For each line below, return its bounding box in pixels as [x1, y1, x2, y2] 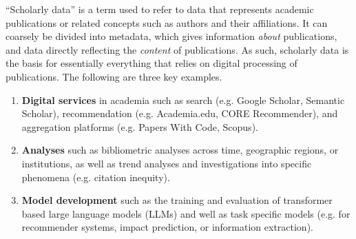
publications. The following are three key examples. [6, 69, 222, 83]
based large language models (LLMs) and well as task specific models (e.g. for [21, 206, 350, 220]
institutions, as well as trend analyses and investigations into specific [21, 156, 312, 170]
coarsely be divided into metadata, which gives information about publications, [6, 29, 337, 43]
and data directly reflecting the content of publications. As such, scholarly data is [6, 42, 349, 56]
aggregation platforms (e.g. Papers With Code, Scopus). [21, 119, 258, 134]
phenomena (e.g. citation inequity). [21, 169, 170, 184]
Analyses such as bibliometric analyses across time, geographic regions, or [21, 143, 339, 157]
